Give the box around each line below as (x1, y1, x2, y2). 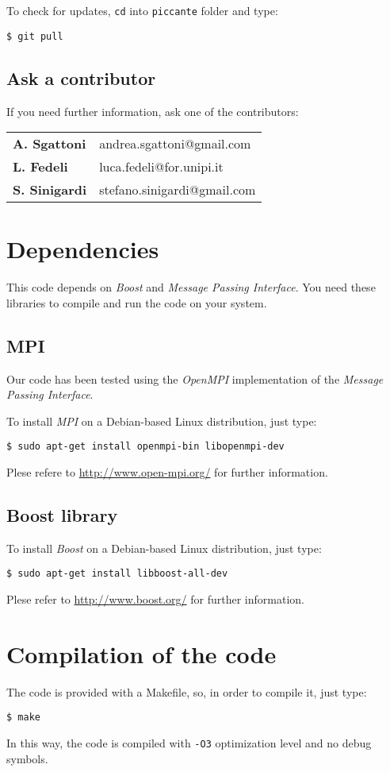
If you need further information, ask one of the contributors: (6, 102, 299, 119)
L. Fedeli (13, 157, 68, 176)
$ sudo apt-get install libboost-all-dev (6, 568, 228, 580)
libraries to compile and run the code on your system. (6, 294, 267, 311)
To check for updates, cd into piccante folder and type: (6, 2, 278, 18)
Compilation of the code (6, 637, 277, 670)
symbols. (6, 750, 48, 766)
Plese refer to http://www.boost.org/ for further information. (6, 591, 304, 608)
